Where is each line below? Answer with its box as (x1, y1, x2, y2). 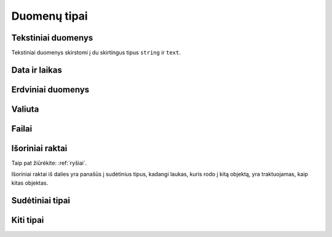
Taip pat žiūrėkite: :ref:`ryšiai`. (11, 160, 87, 167)
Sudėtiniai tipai (11, 195, 71, 206)
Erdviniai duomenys (11, 84, 90, 95)
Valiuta (11, 104, 39, 114)
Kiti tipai (11, 215, 44, 225)
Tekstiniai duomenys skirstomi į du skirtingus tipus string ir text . (11, 49, 181, 56)
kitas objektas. (11, 179, 49, 187)
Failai (11, 123, 33, 134)
